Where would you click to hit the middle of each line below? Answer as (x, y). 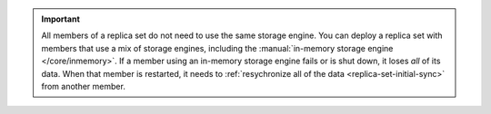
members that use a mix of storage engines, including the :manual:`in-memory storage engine (217, 48)
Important (61, 19)
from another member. (84, 86)
